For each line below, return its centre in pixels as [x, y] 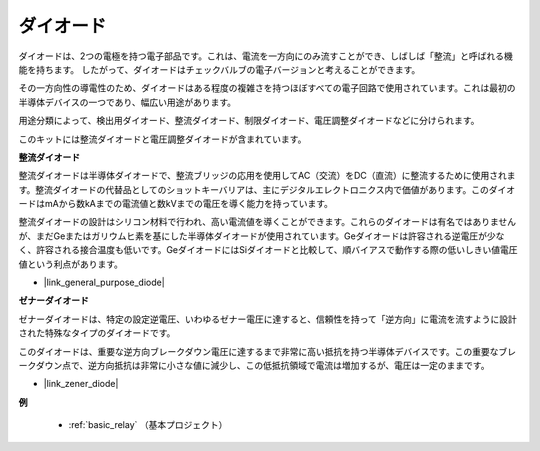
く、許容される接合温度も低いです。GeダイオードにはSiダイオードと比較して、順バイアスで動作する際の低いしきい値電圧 [268, 250]
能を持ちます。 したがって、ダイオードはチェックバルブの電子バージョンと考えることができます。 [219, 69]
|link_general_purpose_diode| [104, 282]
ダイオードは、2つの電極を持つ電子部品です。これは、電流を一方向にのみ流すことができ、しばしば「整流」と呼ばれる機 [266, 56]
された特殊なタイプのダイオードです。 [97, 333]
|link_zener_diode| [81, 384]
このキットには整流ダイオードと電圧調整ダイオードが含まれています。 [162, 139]
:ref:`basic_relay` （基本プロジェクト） [148, 425]
